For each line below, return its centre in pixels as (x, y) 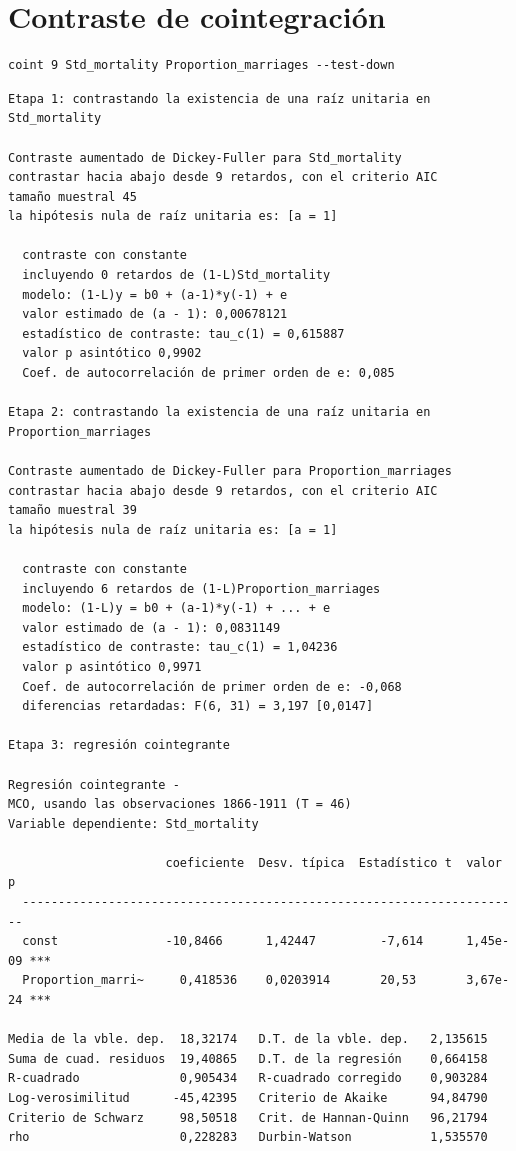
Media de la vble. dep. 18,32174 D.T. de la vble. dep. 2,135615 (248, 1039)
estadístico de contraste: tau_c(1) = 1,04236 (180, 647)
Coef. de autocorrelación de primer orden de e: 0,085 (208, 373)
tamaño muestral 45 (72, 196)
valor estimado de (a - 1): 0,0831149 (151, 627)
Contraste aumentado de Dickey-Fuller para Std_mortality (205, 157)
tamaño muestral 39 (72, 510)
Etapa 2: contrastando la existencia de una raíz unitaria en (219, 412)
